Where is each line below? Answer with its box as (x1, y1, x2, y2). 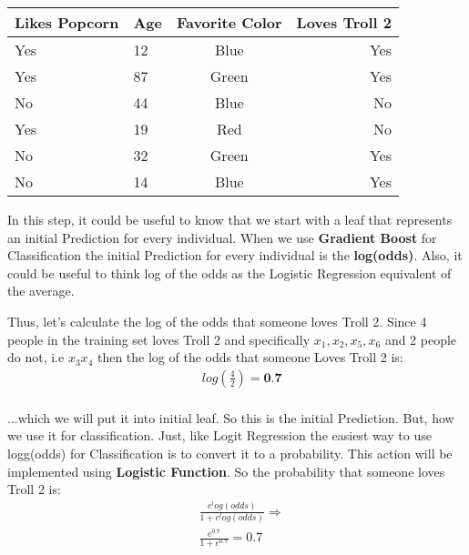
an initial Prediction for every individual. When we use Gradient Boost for (7, 227, 437, 247)
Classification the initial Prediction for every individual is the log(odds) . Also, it (7, 246, 463, 265)
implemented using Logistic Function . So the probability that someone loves (7, 461, 445, 480)
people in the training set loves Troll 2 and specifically (7, 329, 311, 348)
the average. (7, 281, 75, 300)
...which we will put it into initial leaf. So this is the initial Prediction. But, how (7, 408, 454, 427)
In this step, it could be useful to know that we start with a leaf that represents (7, 210, 453, 228)
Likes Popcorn (15, 12, 119, 33)
